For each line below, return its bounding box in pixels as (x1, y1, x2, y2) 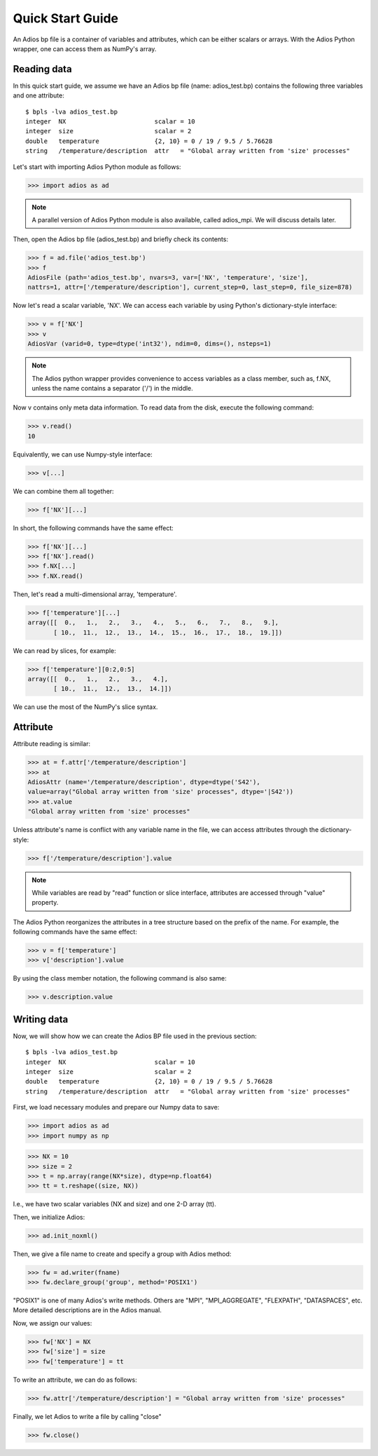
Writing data (13, 1013, 69, 1025)
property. (31, 898, 59, 907)
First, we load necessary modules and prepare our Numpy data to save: (13, 1103, 220, 1112)
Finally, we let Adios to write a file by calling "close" (13, 1412, 162, 1420)
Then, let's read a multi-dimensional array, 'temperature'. (13, 590, 178, 598)
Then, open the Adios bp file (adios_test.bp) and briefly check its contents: (13, 235, 229, 243)
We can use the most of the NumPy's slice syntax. (13, 703, 158, 711)
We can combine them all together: (13, 487, 115, 495)
